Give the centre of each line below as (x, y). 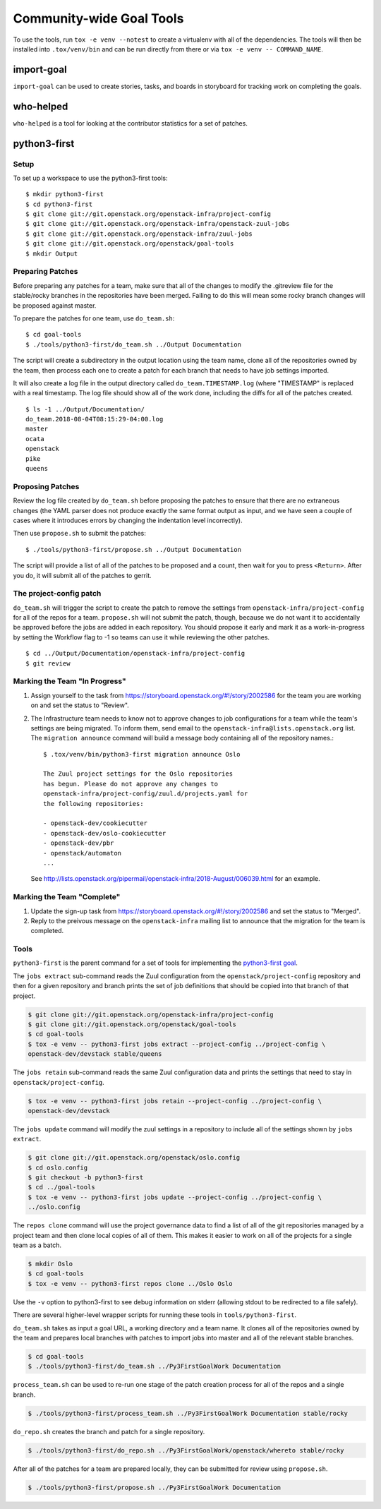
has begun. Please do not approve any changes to (131, 784)
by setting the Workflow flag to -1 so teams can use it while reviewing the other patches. (141, 637)
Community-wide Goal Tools (98, 18)
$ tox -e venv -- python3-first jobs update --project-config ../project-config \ (175, 1197)
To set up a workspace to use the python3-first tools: (91, 178)
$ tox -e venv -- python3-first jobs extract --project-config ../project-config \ (177, 1044)
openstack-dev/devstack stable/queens (95, 1054)
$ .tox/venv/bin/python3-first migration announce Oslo (142, 754)
